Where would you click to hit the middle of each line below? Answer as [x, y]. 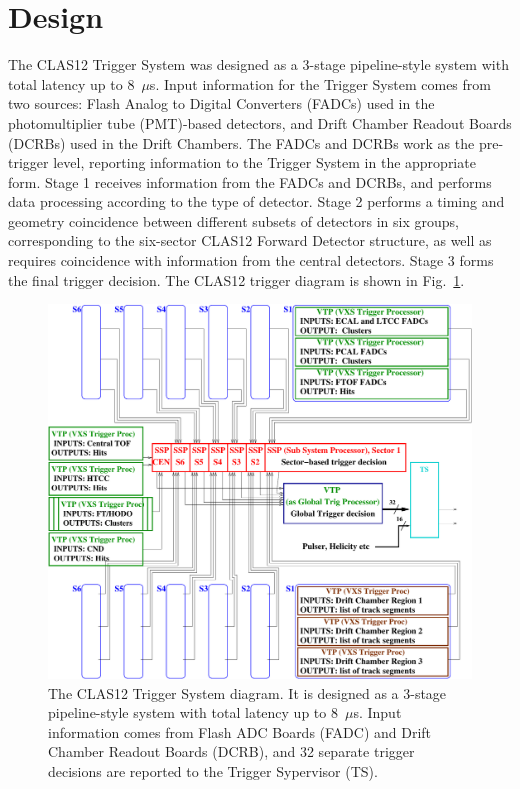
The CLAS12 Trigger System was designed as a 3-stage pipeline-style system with [258, 64]
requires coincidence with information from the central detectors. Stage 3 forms [251, 260]
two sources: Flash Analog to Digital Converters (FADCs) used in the [221, 103]
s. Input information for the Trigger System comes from [320, 83]
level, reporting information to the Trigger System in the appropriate [264, 162]
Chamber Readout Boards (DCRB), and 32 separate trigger [231, 751]
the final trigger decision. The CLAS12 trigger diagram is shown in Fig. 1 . [236, 279]
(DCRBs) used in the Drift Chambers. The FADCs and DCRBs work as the [241, 142]
